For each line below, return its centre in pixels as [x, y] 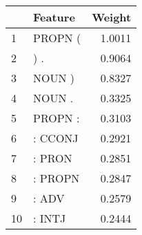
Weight [112, 17]
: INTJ [50, 218]
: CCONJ [56, 138]
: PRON [53, 158]
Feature [54, 17]
